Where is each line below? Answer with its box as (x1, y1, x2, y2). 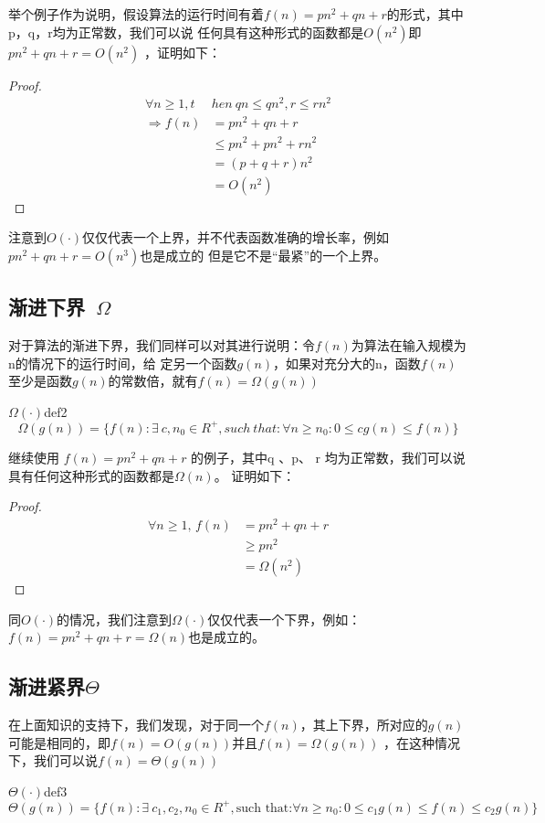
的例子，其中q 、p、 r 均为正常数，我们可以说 (191, 447, 466, 466)
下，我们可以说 (8, 751, 98, 770)
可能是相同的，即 (8, 732, 110, 752)
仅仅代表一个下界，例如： (207, 609, 362, 628)
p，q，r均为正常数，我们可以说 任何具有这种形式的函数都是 (8, 22, 364, 41)
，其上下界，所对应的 (299, 714, 428, 733)
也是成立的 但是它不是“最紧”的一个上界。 (140, 245, 387, 264)
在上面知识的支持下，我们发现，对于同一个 (8, 714, 264, 733)
